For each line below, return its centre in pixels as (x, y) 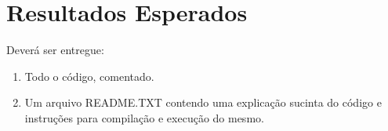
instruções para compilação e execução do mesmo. (144, 117)
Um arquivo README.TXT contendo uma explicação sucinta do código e (203, 102)
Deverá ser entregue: (55, 50)
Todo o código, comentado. (89, 76)
